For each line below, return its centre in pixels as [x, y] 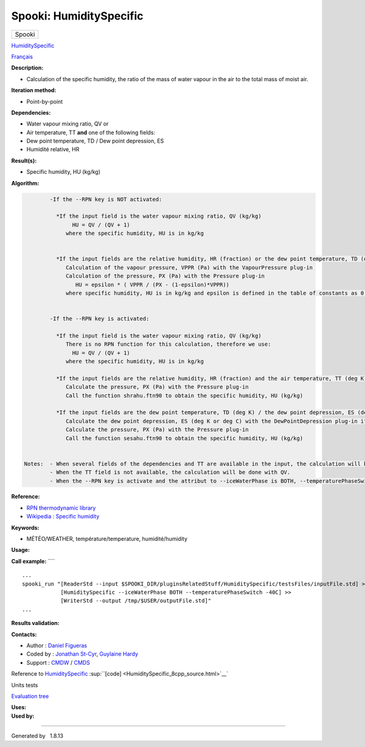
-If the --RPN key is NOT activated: [106, 199]
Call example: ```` [33, 561]
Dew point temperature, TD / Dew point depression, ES [95, 141]
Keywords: [25, 527]
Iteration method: [34, 90]
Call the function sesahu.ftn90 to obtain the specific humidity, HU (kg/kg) [185, 438]
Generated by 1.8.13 [37, 736]
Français [22, 56]
